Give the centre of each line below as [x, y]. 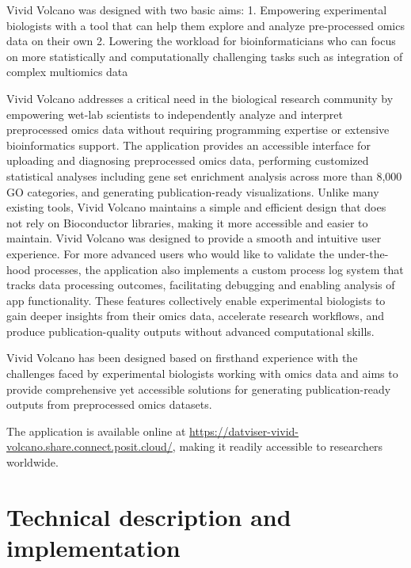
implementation [93, 547]
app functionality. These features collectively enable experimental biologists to [196, 300]
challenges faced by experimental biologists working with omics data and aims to [202, 374]
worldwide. [32, 462]
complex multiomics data [67, 72]
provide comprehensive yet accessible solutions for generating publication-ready [199, 389]
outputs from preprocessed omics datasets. [109, 404]
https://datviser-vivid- [244, 431]
